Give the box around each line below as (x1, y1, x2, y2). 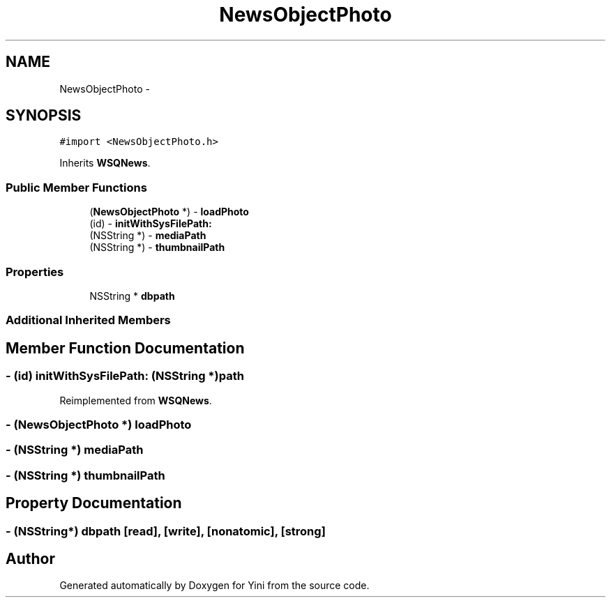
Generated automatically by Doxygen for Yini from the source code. (59, 579, 370, 592)
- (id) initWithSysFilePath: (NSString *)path (6, 369, 244, 383)
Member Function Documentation (6, 339, 245, 357)
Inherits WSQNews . (59, 157, 151, 169)
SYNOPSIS (6, 107, 82, 125)
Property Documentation (6, 494, 182, 512)
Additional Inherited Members (6, 313, 171, 328)
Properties (6, 264, 64, 279)
